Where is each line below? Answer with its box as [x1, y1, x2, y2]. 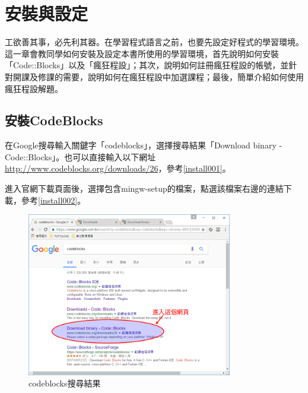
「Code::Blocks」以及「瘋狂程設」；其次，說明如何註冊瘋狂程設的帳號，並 [5, 59, 289, 71]
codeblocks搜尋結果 [28, 377, 101, 389]
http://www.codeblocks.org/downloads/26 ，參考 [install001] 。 [5, 162, 231, 175]
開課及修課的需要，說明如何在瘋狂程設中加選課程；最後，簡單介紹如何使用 [12, 70, 304, 83]
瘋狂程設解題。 [5, 82, 63, 94]
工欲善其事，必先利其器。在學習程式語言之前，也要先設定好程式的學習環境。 [5, 36, 304, 48]
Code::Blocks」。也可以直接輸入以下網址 [5, 150, 156, 163]
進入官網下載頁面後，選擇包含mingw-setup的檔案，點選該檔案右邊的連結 [5, 182, 284, 195]
